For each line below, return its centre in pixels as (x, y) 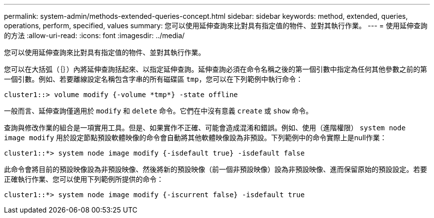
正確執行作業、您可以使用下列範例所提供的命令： (84, 179)
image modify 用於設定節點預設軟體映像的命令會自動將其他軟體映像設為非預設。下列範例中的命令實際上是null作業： (195, 137)
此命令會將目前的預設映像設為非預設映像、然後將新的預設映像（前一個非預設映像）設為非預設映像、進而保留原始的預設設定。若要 (216, 169)
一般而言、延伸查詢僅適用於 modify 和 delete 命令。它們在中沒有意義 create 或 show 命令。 (158, 111)
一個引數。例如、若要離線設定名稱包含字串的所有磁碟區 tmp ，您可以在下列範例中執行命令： (154, 79)
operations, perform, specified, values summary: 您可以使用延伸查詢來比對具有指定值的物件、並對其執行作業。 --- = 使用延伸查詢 (216, 26)
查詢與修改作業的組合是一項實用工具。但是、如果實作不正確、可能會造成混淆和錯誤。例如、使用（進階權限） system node (205, 128)
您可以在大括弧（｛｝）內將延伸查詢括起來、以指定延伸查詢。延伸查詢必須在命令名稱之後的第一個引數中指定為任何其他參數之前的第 (216, 69)
